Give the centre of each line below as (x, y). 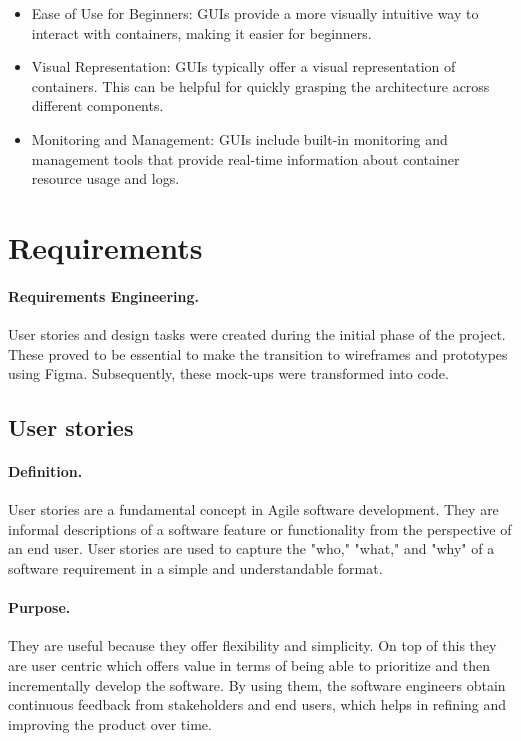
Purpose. (39, 607)
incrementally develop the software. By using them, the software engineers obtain (257, 684)
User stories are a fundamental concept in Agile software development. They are (253, 509)
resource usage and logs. (105, 178)
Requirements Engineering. (103, 295)
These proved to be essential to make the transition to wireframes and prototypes (258, 353)
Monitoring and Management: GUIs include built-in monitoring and (239, 138)
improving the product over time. (110, 723)
